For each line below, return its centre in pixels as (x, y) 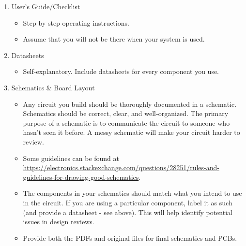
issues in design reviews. (59, 222)
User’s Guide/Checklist (46, 6)
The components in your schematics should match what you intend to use (132, 193)
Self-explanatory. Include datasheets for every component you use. (121, 71)
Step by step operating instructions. (76, 22)
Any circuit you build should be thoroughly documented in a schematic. (130, 104)
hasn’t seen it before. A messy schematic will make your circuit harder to (131, 132)
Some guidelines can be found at (71, 158)
